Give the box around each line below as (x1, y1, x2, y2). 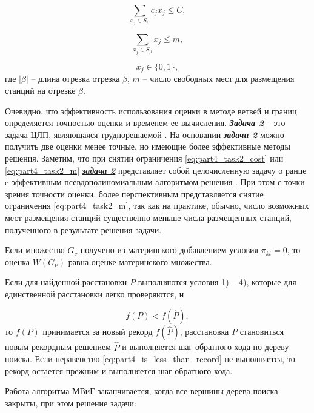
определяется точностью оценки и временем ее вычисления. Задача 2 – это (5, 116, 286, 129)
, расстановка (179, 325, 229, 338)
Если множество (5, 243, 65, 256)
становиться (239, 325, 284, 338)
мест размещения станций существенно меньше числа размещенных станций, (5, 211, 292, 223)
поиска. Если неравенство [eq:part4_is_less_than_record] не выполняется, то (5, 352, 295, 365)
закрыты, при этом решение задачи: (5, 397, 136, 409)
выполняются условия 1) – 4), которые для (138, 276, 296, 288)
